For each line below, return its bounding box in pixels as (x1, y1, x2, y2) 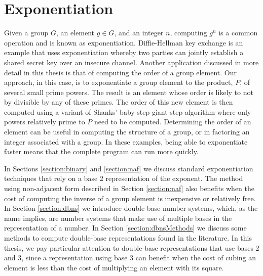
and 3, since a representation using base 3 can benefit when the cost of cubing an (4, 252, 256, 263)
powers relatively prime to (4, 116, 85, 127)
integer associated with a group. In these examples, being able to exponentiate (4, 136, 248, 147)
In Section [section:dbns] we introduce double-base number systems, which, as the (4, 203, 258, 213)
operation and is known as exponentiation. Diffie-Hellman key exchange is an (4, 37, 243, 48)
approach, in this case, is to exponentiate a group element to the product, (4, 77, 233, 87)
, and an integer (114, 27, 164, 38)
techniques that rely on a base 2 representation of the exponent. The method (4, 173, 243, 183)
